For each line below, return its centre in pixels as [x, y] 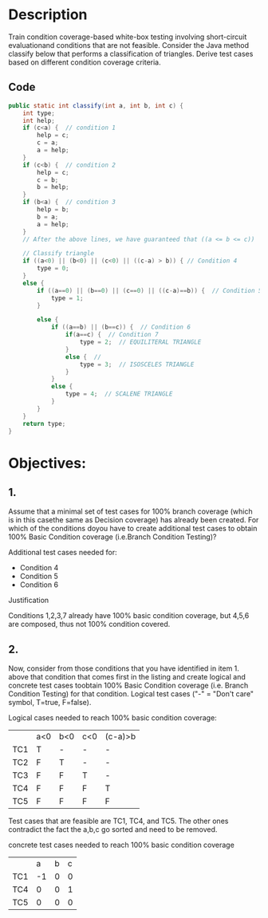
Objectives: [47, 463]
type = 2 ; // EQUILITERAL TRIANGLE [140, 342]
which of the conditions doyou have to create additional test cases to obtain [133, 529]
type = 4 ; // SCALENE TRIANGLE [119, 394]
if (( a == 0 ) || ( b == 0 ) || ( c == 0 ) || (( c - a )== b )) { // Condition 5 [150, 290]
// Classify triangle [58, 254]
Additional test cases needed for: [63, 553]
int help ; [39, 120]
